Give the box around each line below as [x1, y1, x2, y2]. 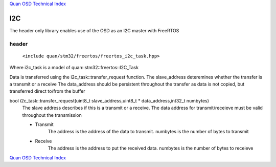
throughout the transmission [22, 112, 82, 118]
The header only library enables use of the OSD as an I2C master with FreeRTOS [9, 27, 179, 33]
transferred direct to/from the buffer [9, 88, 85, 94]
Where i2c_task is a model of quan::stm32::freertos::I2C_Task [9, 65, 139, 71]
